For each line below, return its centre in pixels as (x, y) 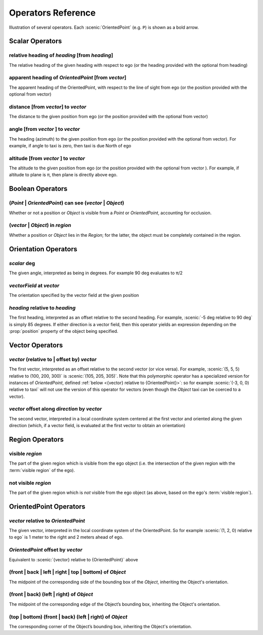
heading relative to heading (42, 307)
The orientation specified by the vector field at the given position (74, 295)
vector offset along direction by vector (56, 409)
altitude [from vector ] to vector (47, 158)
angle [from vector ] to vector (45, 129)
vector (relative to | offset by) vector (53, 359)
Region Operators (36, 440)
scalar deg (22, 263)
